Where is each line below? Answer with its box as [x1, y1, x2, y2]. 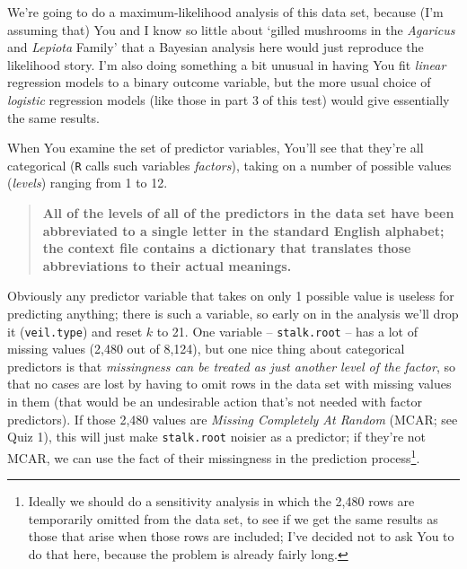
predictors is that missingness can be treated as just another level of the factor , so [7, 356, 456, 375]
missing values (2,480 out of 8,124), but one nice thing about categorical [7, 339, 405, 358]
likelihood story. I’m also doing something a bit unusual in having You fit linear [7, 55, 446, 74]
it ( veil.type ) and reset [7, 321, 143, 340]
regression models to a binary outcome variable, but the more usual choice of [7, 73, 431, 92]
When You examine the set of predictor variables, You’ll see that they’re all [7, 138, 424, 157]
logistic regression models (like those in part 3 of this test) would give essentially [7, 90, 450, 109]
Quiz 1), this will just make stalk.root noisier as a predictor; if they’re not [7, 427, 427, 446]
